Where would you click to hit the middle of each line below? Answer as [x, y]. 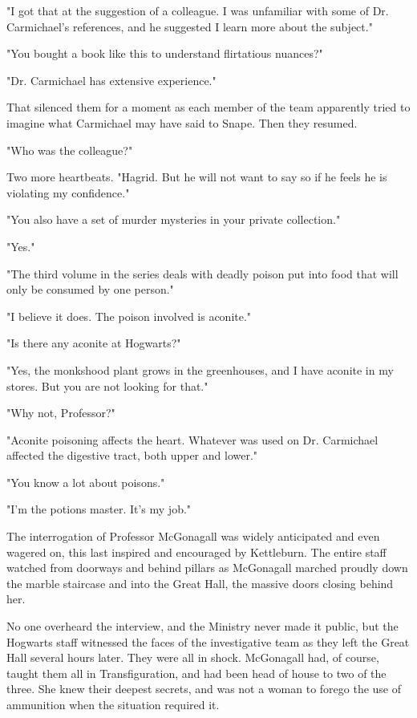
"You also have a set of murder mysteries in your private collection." [174, 219]
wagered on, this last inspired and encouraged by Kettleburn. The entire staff [196, 552]
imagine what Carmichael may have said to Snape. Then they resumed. [182, 122]
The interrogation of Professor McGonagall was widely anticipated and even [193, 536]
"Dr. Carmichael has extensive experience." [111, 80]
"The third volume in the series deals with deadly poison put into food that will [202, 273]
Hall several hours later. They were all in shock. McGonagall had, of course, [193, 657]
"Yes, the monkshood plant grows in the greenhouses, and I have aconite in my [200, 369]
